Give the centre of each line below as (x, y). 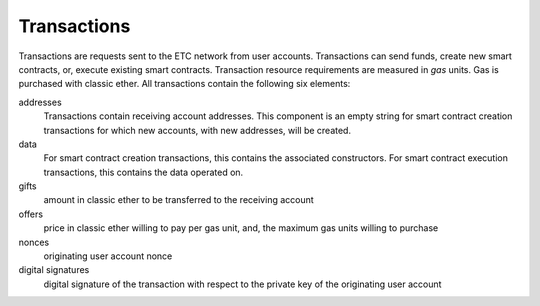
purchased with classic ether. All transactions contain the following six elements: (184, 84)
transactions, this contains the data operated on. (143, 172)
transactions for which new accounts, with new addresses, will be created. (197, 130)
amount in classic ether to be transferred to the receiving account (178, 200)
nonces (34, 242)
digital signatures (54, 270)
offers (31, 214)
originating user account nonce (108, 256)
